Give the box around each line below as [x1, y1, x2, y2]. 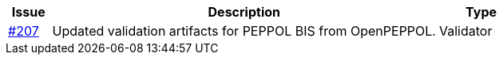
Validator [438, 23, 493, 39]
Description [208, 4, 280, 20]
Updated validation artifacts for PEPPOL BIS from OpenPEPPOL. [52, 23, 436, 39]
